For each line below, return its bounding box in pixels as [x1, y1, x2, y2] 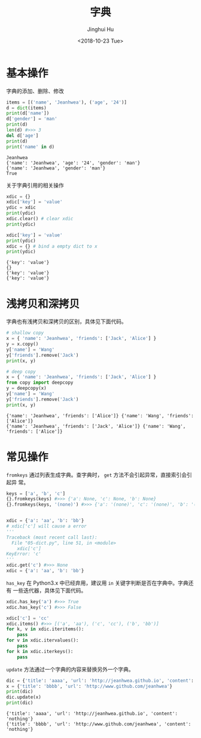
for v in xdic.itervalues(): [6, 637, 79, 643]
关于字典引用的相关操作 [6, 181, 64, 189]
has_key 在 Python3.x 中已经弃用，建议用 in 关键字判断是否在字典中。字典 [6, 579, 188, 587]
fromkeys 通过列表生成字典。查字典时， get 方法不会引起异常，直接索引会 [6, 471, 187, 478]
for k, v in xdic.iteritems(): [6, 626, 84, 632]
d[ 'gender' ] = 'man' [6, 116, 58, 122]
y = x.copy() [6, 341, 39, 347]
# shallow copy [6, 330, 44, 336]
